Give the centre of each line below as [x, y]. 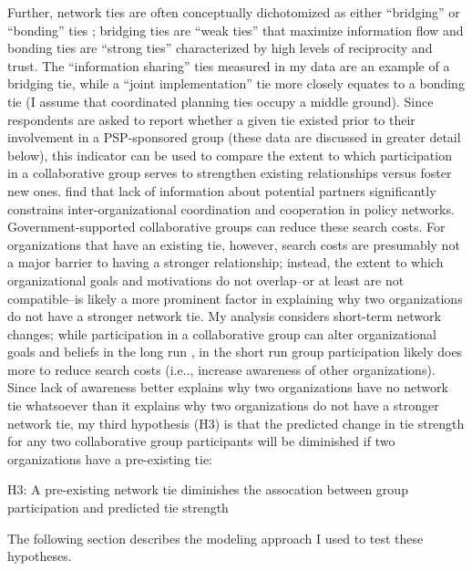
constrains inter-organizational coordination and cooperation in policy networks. [231, 208]
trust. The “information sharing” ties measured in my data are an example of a [229, 65]
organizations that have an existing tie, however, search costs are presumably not [234, 244]
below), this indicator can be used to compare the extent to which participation [230, 155]
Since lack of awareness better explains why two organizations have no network [228, 387]
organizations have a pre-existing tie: [110, 458]
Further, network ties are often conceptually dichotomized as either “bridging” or [234, 12]
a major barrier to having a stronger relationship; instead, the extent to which [226, 262]
